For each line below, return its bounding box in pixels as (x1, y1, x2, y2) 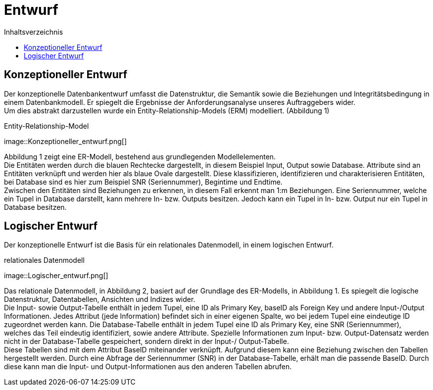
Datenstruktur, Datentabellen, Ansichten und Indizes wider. (4, 295, 195, 304)
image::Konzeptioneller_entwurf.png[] (4, 137, 127, 146)
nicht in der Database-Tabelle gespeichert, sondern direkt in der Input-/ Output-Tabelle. (4, 337, 289, 346)
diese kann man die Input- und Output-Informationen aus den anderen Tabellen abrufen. (4, 362, 292, 371)
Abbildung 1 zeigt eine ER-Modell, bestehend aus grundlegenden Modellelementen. (4, 152, 276, 161)
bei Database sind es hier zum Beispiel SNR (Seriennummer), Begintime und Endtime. (4, 177, 283, 186)
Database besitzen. (4, 202, 67, 211)
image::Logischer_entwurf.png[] (4, 271, 108, 280)
